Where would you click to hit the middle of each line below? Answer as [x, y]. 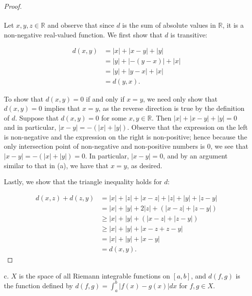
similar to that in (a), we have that [56, 165]
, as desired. [144, 165]
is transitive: [189, 34]
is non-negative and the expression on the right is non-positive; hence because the [126, 136]
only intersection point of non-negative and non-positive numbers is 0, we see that [126, 146]
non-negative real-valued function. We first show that [83, 34]
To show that [24, 98]
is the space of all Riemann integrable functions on [95, 275]
